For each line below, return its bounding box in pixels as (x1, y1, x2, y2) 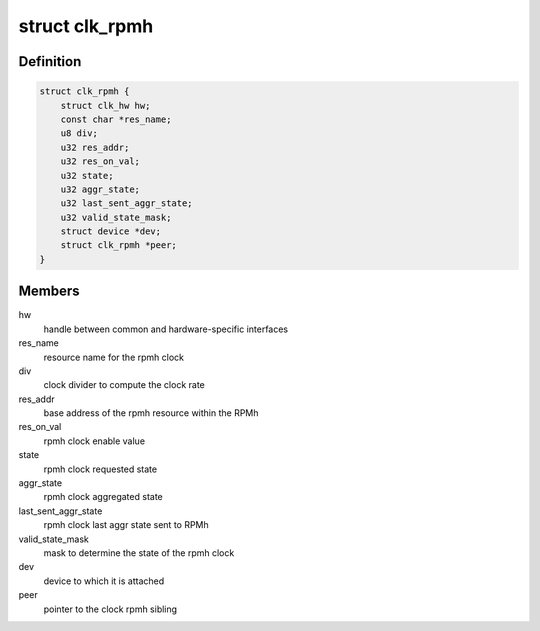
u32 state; (60, 170, 114, 181)
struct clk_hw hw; (60, 100, 151, 111)
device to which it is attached (43, 575, 165, 587)
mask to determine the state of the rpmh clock (43, 546, 235, 559)
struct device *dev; (60, 226, 162, 237)
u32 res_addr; (60, 141, 130, 153)
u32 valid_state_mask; (60, 211, 172, 223)
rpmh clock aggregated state (43, 491, 164, 503)
